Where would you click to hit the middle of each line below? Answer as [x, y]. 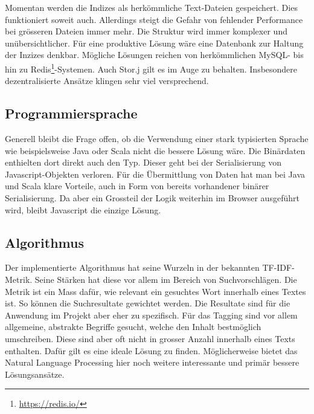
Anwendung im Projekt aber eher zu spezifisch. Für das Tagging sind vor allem [151, 315]
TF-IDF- [278, 267]
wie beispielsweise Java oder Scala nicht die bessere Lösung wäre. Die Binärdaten [155, 150]
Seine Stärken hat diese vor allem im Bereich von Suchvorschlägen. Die [166, 279]
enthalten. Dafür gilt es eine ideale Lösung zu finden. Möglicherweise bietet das [151, 350]
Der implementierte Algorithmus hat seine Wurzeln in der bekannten [132, 267]
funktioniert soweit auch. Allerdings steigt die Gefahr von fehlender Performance [154, 19]
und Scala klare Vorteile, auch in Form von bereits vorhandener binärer [137, 186]
